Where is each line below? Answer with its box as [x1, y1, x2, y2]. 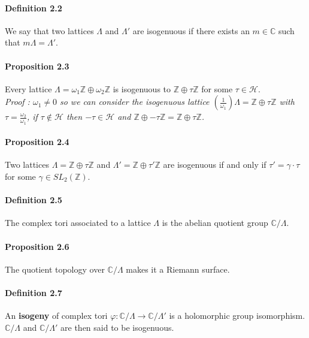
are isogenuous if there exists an [132, 24, 250, 37]
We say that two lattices [5, 24, 94, 37]
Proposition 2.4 [5, 135, 69, 148]
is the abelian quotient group [162, 216, 268, 229]
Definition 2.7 [5, 286, 62, 298]
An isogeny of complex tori [5, 309, 108, 322]
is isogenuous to [113, 82, 171, 95]
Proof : [5, 95, 30, 108]
